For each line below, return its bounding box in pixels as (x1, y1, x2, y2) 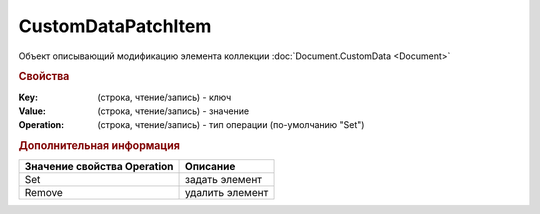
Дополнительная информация (18, 139, 180, 153)
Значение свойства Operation (24, 160, 174, 174)
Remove (24, 186, 64, 200)
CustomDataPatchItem (18, 15, 212, 37)
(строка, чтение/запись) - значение (97, 105, 250, 117)
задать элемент (185, 173, 263, 187)
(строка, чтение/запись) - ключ (97, 91, 232, 103)
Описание (185, 160, 236, 174)
